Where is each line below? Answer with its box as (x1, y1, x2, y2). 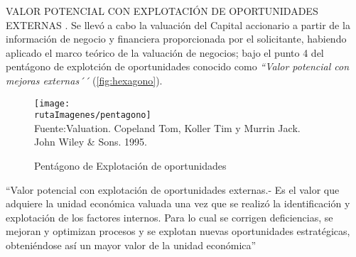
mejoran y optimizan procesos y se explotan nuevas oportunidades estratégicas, (6, 224, 350, 239)
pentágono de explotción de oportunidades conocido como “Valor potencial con (6, 59, 350, 74)
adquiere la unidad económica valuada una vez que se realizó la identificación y (6, 196, 350, 211)
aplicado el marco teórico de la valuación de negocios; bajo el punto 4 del (6, 45, 324, 60)
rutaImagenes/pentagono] (34, 110, 151, 121)
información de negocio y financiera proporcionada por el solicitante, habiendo (6, 31, 347, 46)
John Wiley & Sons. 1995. (34, 134, 147, 149)
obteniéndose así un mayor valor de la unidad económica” (6, 238, 257, 253)
